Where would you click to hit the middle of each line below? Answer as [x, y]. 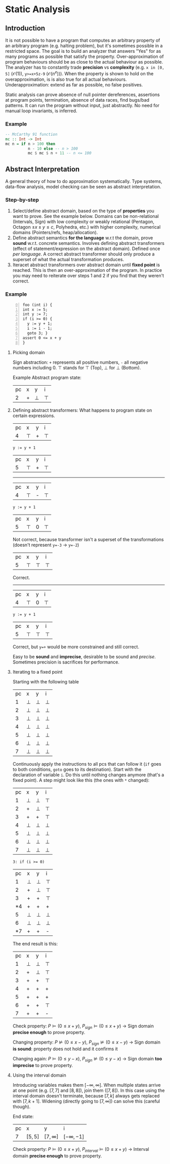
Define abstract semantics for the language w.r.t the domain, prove [83, 238]
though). [22, 1107]
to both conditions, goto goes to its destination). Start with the [77, 769]
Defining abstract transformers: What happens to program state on [82, 410]
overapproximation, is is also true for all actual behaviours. [66, 79]
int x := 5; [35, 309]
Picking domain [29, 352]
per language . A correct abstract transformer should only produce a [83, 254]
